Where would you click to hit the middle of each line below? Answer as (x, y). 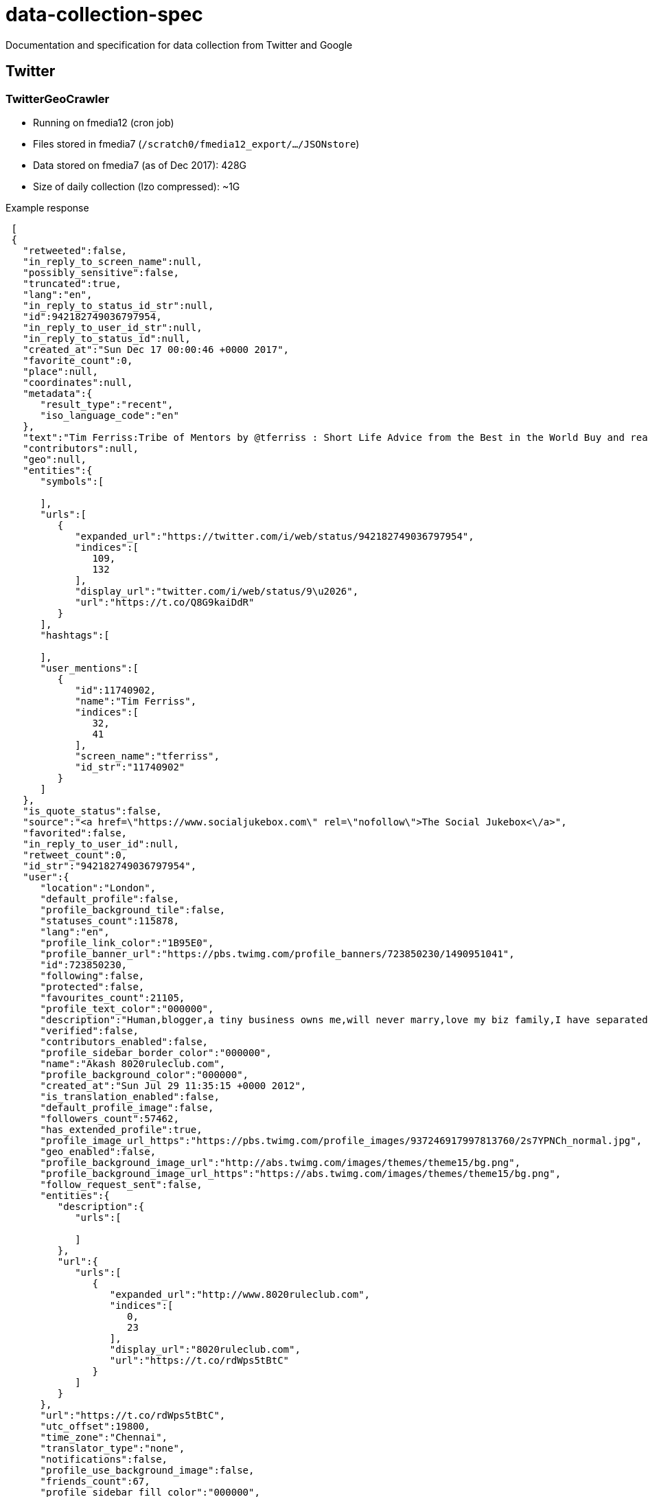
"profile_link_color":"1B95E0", (127, 942)
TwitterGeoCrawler (58, 99)
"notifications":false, (104, 1459)
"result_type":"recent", (107, 404)
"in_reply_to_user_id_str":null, (113, 327)
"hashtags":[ (75, 635)
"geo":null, (55, 459)
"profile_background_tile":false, (133, 910)
